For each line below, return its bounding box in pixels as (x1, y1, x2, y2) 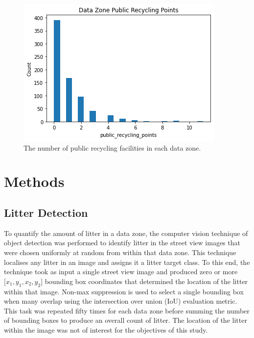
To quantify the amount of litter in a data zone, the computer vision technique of (4, 228, 248, 238)
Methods (4, 171, 65, 191)
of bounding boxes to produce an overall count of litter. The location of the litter (4, 315, 247, 325)
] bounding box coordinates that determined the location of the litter (41, 276, 248, 286)
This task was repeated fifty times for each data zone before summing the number (4, 305, 250, 315)
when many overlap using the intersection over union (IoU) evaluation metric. (4, 296, 237, 306)
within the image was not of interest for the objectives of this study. (4, 324, 208, 335)
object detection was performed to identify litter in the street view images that (4, 237, 240, 248)
